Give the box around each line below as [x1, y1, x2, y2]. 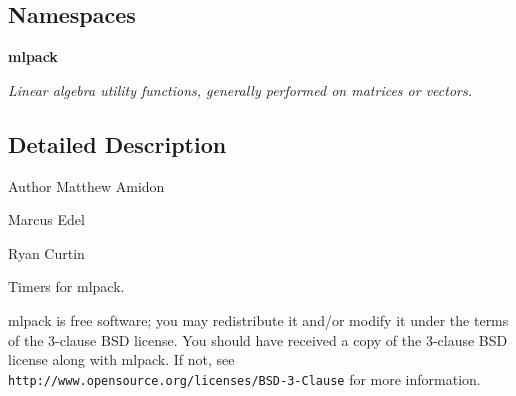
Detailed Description [8, 128, 227, 159]
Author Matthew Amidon [8, 175, 165, 196]
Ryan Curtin [8, 242, 85, 263]
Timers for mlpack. [8, 276, 125, 297]
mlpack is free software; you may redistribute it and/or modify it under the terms [8, 309, 509, 330]
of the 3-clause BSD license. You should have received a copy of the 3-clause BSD [8, 329, 508, 350]
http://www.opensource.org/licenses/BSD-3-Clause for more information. [8, 368, 481, 389]
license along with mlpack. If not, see [8, 349, 235, 370]
